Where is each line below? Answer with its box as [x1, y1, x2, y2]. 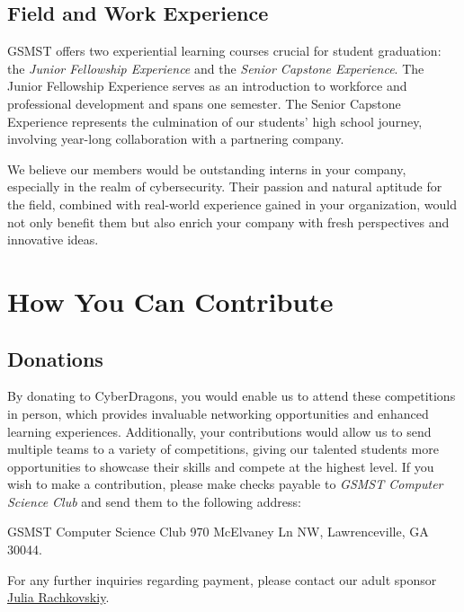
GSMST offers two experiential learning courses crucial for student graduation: [7, 41, 442, 60]
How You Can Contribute [7, 282, 334, 319]
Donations [7, 344, 103, 372]
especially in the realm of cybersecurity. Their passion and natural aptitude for [7, 177, 442, 196]
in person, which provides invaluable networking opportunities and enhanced [7, 404, 429, 422]
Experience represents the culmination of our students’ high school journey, [7, 111, 423, 130]
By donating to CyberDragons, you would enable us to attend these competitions [7, 386, 456, 405]
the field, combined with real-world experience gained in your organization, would [7, 194, 457, 213]
